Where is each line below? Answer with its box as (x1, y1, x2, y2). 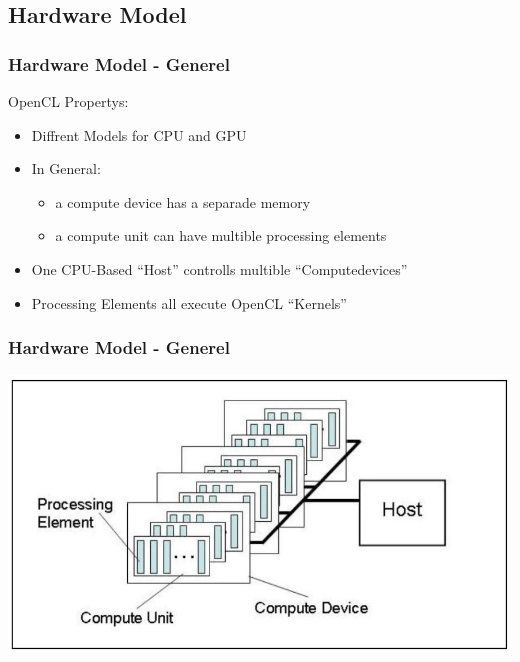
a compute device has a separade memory (55, 191, 311, 212)
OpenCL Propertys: (8, 91, 129, 111)
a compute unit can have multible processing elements (55, 225, 387, 246)
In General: (31, 158, 101, 179)
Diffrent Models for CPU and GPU (31, 124, 247, 145)
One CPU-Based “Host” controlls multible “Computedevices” (31, 258, 408, 279)
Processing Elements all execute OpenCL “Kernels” (31, 292, 347, 313)
